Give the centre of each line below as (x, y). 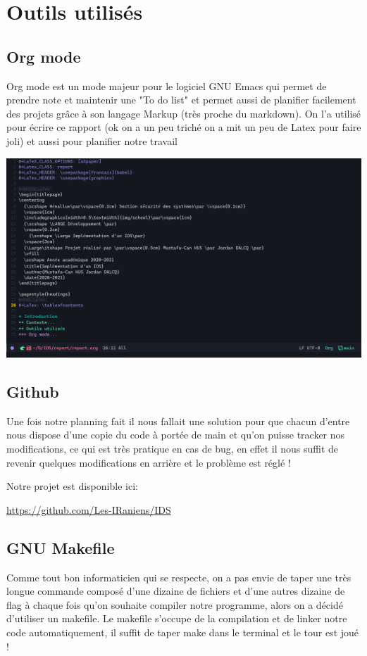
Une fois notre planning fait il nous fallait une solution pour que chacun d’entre (178, 421)
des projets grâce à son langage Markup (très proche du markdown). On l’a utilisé (184, 113)
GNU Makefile (61, 547)
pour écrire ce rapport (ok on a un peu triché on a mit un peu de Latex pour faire (184, 127)
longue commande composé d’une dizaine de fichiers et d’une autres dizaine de (176, 591)
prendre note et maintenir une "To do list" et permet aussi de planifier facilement (181, 100)
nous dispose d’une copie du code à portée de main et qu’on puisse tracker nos (176, 435)
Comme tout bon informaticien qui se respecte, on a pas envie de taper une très (179, 577)
